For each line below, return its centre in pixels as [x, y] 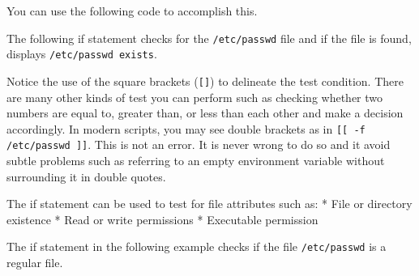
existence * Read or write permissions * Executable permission [162, 219]
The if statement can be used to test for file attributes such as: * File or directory [209, 204]
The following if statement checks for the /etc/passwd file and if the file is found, [209, 38]
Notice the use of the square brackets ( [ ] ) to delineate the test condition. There [205, 81]
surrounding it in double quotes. [86, 176]
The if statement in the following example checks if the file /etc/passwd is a [197, 246]
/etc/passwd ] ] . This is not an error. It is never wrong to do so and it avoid [199, 144]
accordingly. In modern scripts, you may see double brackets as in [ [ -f [186, 128]
